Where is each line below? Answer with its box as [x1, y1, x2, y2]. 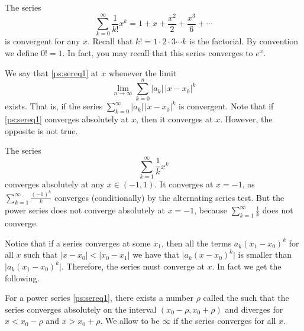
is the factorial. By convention [189, 35, 299, 47]
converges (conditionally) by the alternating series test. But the [54, 191, 284, 203]
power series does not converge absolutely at [5, 204, 166, 216]
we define [5, 47, 38, 59]
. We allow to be [100, 314, 160, 327]
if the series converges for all [173, 314, 276, 327]
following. [5, 271, 40, 284]
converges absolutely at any [5, 178, 105, 190]
